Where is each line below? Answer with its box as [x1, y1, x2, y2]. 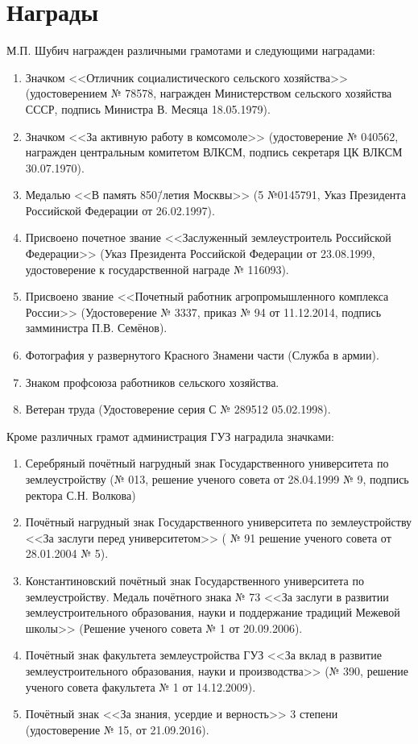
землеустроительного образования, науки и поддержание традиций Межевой [25, 604, 400, 621]
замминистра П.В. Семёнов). [25, 319, 168, 336]
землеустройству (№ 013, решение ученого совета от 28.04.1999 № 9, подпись [25, 471, 409, 487]
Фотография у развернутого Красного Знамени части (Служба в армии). [25, 347, 379, 364]
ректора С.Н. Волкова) [25, 486, 136, 503]
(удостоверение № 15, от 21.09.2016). [25, 721, 209, 738]
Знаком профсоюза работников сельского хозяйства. [25, 373, 279, 390]
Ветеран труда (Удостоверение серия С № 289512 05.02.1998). [25, 401, 331, 418]
